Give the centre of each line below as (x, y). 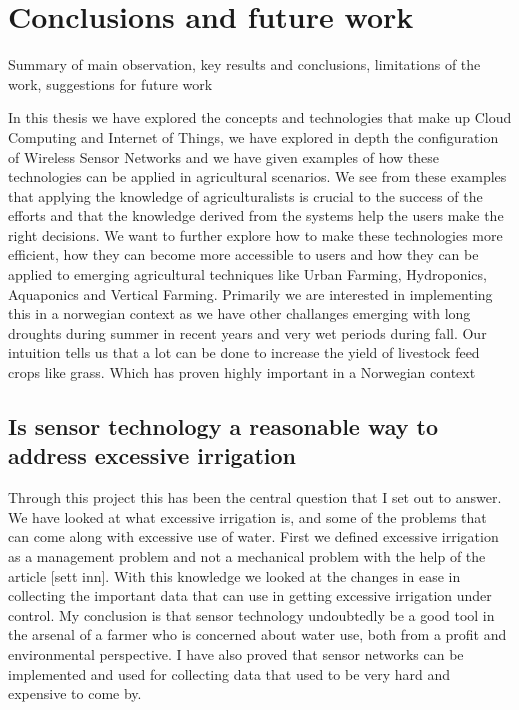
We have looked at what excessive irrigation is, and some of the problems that (247, 516)
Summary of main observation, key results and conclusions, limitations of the (244, 64)
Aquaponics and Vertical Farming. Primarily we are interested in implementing (250, 293)
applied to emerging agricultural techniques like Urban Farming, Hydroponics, (247, 274)
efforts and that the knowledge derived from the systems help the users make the (256, 215)
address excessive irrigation (152, 455)
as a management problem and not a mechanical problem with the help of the (247, 556)
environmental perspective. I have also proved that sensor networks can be (236, 653)
